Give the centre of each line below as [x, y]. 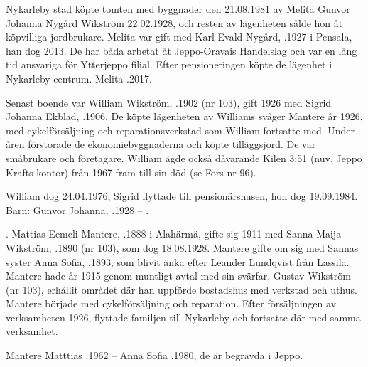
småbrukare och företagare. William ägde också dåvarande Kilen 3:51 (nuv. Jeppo [184, 158]
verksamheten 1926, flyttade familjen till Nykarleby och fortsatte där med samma [183, 317]
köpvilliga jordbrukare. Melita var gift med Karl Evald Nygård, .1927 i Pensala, [179, 37]
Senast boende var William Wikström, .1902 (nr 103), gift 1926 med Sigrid [169, 102]
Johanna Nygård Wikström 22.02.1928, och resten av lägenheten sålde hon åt [174, 22]
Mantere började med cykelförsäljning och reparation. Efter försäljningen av [171, 303]
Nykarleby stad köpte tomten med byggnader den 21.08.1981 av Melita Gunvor [178, 9]
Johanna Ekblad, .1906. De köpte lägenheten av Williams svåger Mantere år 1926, [184, 116]
